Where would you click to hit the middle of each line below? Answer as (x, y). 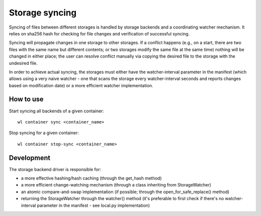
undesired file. (23, 63)
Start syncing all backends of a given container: (56, 111)
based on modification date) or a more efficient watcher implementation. (81, 85)
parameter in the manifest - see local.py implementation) (93, 205)
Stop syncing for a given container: (44, 133)
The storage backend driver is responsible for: (55, 169)
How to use (26, 99)
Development (30, 158)
